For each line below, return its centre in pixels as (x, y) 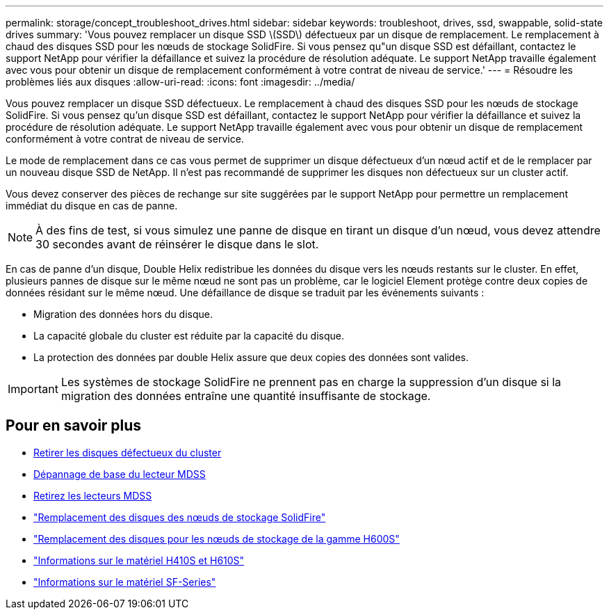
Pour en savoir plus (74, 426)
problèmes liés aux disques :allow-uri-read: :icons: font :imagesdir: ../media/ (180, 82)
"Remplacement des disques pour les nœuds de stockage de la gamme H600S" (217, 538)
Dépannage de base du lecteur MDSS (120, 474)
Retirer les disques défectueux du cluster (128, 452)
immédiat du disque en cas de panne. (92, 206)
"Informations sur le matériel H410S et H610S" (139, 560)
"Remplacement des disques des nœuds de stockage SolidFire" (180, 517)
